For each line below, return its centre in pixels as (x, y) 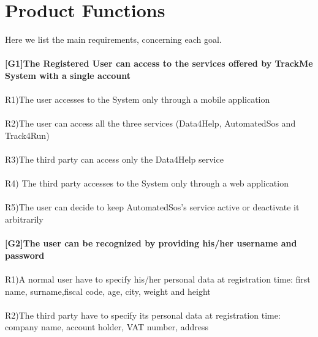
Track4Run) (27, 135)
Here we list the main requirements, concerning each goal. (113, 39)
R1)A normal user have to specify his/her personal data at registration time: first (158, 279)
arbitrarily (24, 219)
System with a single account (68, 75)
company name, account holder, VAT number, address (107, 327)
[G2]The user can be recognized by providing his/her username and (151, 243)
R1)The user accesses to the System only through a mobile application (138, 99)
